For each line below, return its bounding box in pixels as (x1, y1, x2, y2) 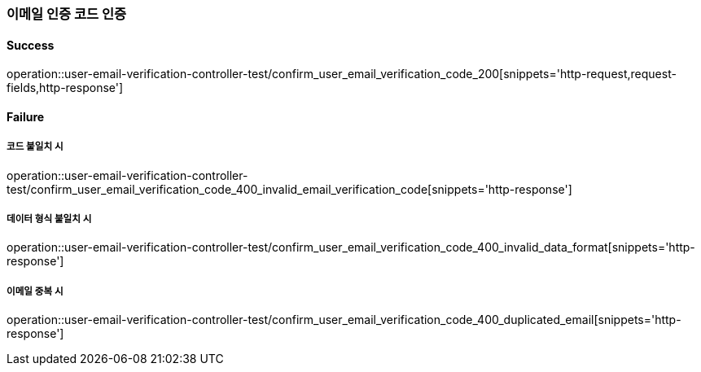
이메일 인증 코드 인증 (7, 6, 127, 22)
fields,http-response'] (7, 81, 124, 95)
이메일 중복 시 (7, 285, 64, 297)
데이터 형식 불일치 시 (7, 213, 92, 225)
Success (7, 37, 55, 52)
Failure (7, 109, 45, 124)
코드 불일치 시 (7, 141, 64, 153)
